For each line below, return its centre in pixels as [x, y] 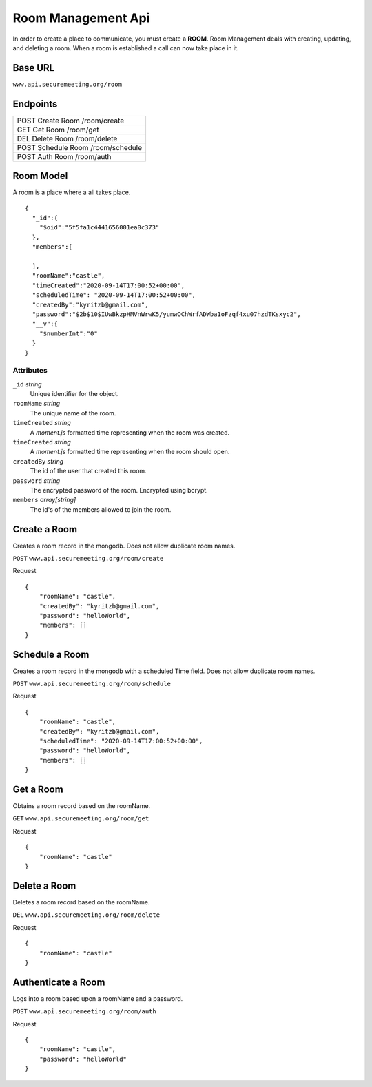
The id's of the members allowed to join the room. [101, 509]
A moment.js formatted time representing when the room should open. [130, 452]
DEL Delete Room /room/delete [67, 138]
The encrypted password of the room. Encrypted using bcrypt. [119, 490]
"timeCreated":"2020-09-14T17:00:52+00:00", [108, 285]
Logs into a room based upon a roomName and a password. [98, 998]
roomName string [37, 404]
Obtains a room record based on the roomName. [82, 806]
